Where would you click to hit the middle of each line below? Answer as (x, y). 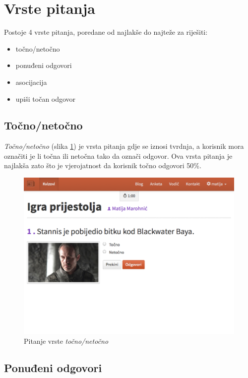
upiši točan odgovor (46, 98)
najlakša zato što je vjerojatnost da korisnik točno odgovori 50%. (103, 165)
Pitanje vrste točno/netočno (66, 341)
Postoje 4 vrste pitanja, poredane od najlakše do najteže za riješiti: (106, 32)
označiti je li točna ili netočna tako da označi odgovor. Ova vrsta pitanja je (118, 156)
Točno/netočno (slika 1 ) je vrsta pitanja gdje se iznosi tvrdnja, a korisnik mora (124, 146)
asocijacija (31, 82)
